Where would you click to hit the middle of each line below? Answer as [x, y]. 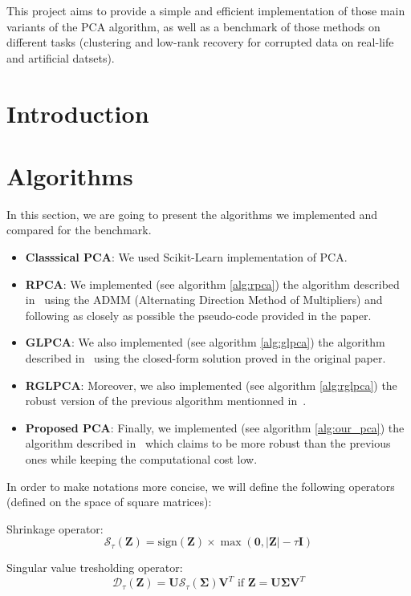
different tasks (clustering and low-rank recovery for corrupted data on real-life [200, 42]
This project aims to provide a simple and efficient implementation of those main [206, 10]
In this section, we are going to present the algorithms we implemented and [192, 214]
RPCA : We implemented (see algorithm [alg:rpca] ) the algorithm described [212, 284]
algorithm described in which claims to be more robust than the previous [208, 443]
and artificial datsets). [61, 57]
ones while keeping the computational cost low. [141, 459]
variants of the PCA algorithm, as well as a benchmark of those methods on [193, 26]
